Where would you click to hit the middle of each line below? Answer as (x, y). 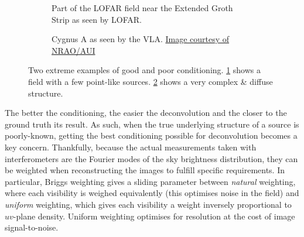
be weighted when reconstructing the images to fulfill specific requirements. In (145, 170)
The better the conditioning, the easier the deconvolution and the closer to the (146, 113)
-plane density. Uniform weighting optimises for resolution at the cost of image (154, 216)
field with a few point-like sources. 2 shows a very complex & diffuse (151, 81)
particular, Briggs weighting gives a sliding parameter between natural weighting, (150, 181)
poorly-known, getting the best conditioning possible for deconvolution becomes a (151, 135)
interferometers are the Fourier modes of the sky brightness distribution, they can (151, 158)
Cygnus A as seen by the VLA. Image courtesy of (141, 39)
